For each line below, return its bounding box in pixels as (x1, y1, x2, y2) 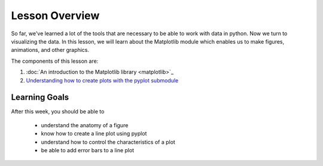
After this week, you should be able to (11, 108, 105, 115)
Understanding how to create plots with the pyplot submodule (26, 76, 179, 84)
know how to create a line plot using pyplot (41, 130, 147, 137)
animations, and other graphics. (11, 47, 90, 54)
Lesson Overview (11, 9, 100, 22)
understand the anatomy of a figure (41, 121, 129, 128)
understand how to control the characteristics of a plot (41, 138, 176, 146)
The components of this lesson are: (11, 57, 99, 64)
